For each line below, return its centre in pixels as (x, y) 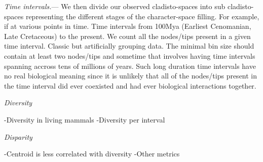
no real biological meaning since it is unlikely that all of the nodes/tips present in (131, 76)
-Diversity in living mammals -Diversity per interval (85, 119)
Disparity (18, 136)
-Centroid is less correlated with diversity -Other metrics (92, 154)
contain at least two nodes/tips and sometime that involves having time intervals (130, 55)
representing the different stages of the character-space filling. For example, (142, 16)
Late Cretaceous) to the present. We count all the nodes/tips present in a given (127, 36)
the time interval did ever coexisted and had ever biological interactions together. (130, 85)
